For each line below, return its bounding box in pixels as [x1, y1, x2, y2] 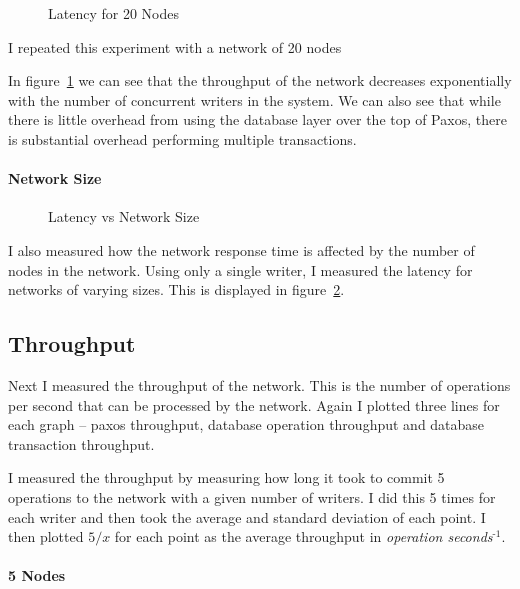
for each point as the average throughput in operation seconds [114, 526, 493, 547]
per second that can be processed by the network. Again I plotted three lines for [8, 394, 500, 415]
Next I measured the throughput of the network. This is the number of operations [8, 374, 511, 395]
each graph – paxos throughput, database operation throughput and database [8, 414, 485, 435]
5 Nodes [8, 565, 66, 586]
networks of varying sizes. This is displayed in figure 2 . [8, 279, 345, 300]
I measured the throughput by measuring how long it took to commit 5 [8, 467, 445, 488]
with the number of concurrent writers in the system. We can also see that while [8, 89, 501, 110]
